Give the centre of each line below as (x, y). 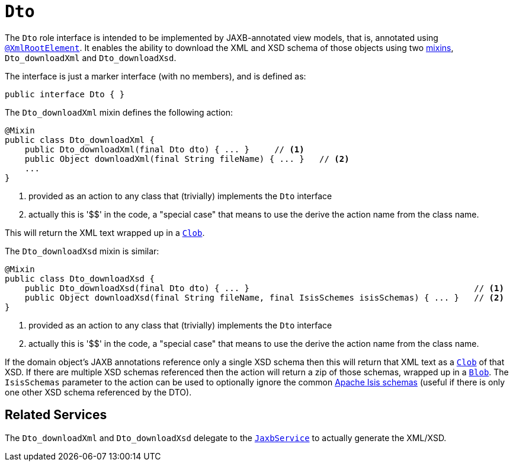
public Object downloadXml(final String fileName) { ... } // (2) (187, 159)
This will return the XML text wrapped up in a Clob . (105, 232)
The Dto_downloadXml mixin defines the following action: (119, 112)
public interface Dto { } (65, 94)
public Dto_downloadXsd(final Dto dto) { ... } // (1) (264, 288)
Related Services (56, 415)
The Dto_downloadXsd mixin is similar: (82, 251)
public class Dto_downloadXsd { (80, 278)
